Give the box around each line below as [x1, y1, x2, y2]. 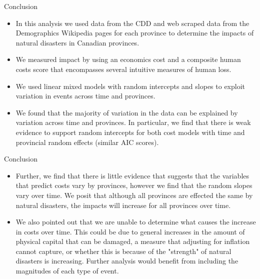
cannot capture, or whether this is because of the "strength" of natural [15, 245, 231, 256]
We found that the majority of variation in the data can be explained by [15, 107, 238, 117]
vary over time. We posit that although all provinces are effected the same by [15, 189, 253, 200]
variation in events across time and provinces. [15, 90, 155, 101]
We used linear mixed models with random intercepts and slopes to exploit [15, 80, 245, 91]
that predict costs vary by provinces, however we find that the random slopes [15, 180, 252, 190]
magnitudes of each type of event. [15, 265, 119, 276]
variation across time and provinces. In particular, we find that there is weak [15, 117, 251, 127]
